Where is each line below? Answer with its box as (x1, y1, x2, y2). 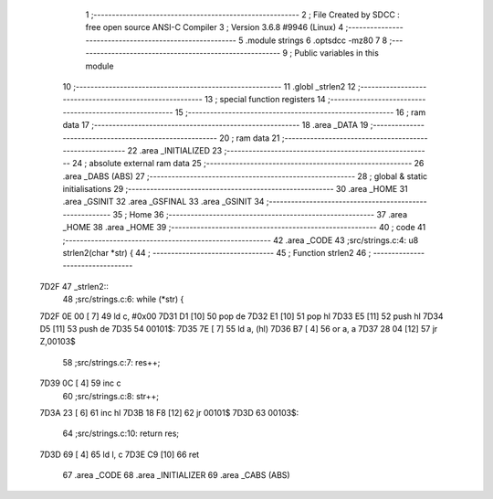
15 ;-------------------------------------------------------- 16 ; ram (174, 106, 426, 118)
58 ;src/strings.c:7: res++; (62, 356, 161, 367)
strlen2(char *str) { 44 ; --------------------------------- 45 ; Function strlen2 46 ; (62, 248, 372, 259)
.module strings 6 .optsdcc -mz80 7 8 (245, 35, 388, 46)
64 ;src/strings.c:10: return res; (62, 428, 180, 439)
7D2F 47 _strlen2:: (39, 281, 109, 292)
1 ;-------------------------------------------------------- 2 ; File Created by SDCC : (85, 9, 401, 20)
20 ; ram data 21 (219, 133, 280, 143)
